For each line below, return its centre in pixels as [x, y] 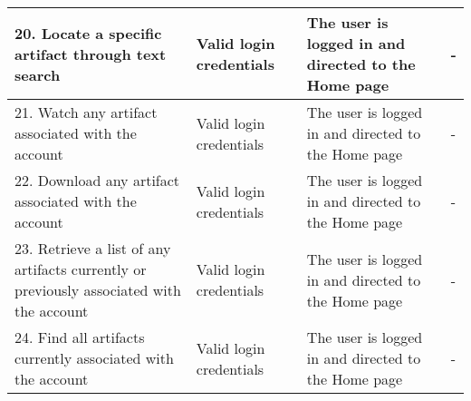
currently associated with [94, 358]
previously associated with [98, 290]
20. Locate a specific [88, 33]
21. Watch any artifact [86, 112]
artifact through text [91, 54]
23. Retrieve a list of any [93, 248]
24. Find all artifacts [80, 337]
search [38, 74]
